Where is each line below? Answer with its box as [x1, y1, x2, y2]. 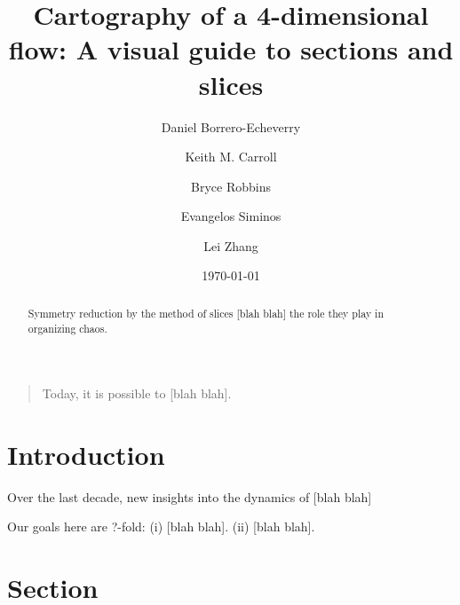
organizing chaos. [28, 320, 107, 335]
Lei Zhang [203, 236, 258, 255]
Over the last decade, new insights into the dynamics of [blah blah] [7, 487, 372, 506]
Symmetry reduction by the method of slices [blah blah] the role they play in [28, 305, 385, 320]
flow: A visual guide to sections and [8, 31, 454, 67]
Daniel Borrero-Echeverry [161, 117, 301, 136]
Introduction [7, 436, 165, 472]
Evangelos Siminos [180, 207, 282, 225]
